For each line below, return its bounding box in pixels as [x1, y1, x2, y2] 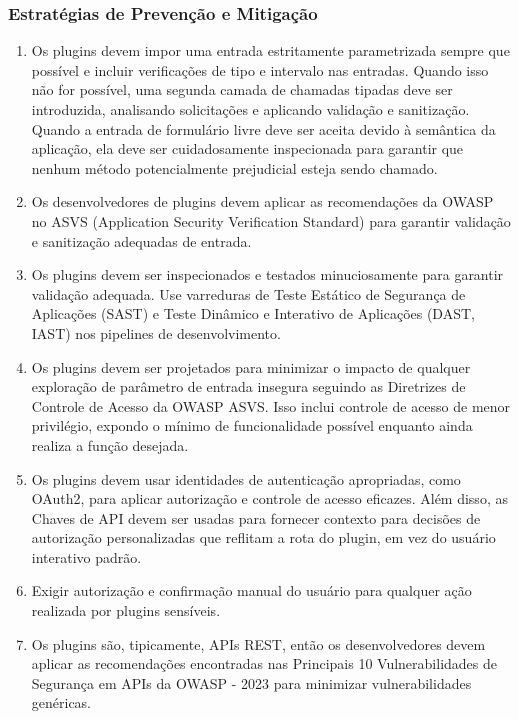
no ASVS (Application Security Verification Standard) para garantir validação [31, 210, 511, 231]
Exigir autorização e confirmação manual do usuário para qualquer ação [31, 580, 472, 601]
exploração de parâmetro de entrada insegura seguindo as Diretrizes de [31, 376, 466, 397]
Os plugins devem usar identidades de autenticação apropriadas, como [31, 468, 461, 489]
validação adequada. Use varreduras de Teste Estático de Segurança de [31, 283, 466, 304]
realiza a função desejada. [31, 434, 189, 455]
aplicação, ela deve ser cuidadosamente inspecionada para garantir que [31, 138, 464, 159]
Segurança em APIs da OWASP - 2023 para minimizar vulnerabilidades [31, 672, 472, 693]
